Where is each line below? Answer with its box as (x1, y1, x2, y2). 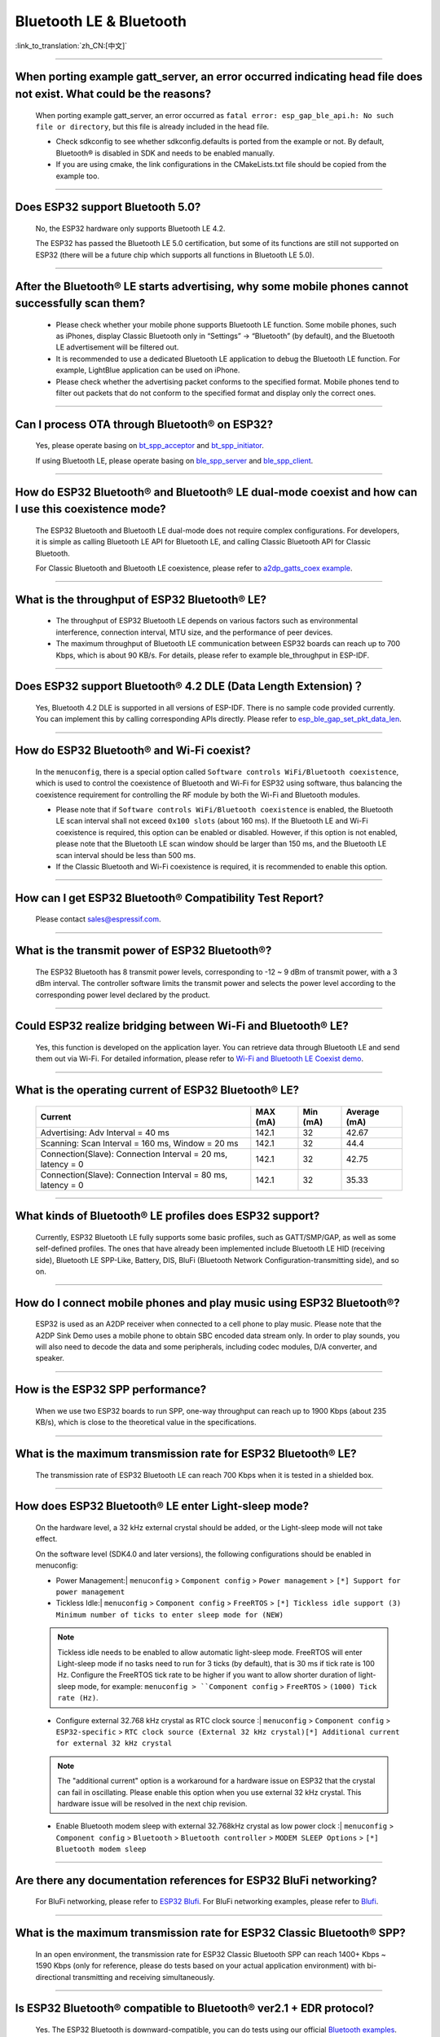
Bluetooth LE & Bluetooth (15, 12, 187, 30)
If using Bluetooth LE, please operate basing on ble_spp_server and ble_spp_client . (35, 455, 314, 465)
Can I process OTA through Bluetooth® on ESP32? (15, 417, 274, 431)
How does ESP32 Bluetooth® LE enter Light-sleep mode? (15, 1499, 310, 1513)
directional (35, 1972, 72, 1982)
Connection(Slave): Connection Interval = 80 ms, (40, 1169, 228, 1181)
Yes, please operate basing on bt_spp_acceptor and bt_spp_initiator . (35, 441, 264, 451)
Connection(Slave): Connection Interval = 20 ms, (40, 1148, 228, 1159)
